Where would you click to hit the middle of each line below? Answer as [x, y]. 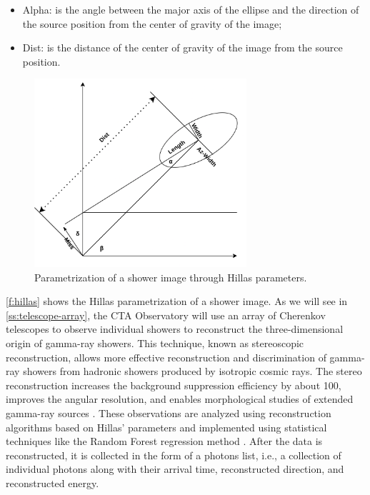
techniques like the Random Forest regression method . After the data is [164, 441]
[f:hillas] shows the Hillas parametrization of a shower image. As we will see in [177, 301]
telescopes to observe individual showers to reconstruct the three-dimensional [175, 329]
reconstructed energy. [52, 483]
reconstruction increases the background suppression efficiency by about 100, [174, 385]
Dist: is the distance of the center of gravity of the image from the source [182, 47]
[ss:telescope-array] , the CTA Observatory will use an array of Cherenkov [166, 315]
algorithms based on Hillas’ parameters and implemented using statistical [166, 427]
